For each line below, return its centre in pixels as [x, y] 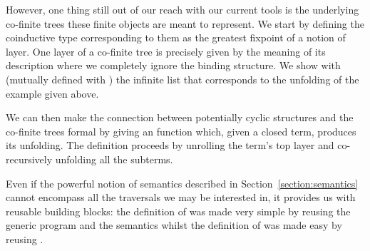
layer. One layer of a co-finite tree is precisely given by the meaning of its [166, 51]
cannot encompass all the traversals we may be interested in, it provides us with [181, 197]
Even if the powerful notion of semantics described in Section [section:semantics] [182, 183]
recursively [29, 159]
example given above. [52, 93]
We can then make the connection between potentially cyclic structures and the [180, 117]
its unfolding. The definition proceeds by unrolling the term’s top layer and [170, 145]
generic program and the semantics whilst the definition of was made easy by [174, 225]
